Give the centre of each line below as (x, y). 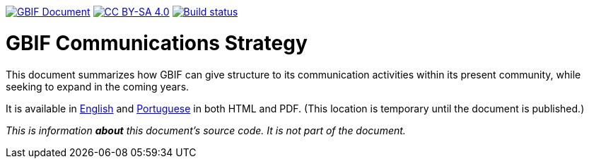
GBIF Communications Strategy (157, 43)
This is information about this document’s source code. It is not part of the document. (206, 130)
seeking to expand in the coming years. (98, 86)
